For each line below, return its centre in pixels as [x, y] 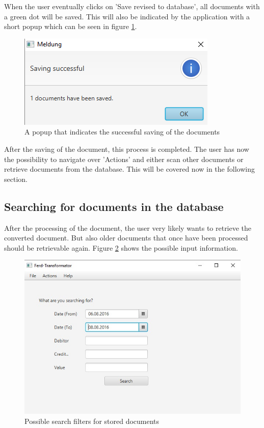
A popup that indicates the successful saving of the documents [122, 132]
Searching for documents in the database [114, 206]
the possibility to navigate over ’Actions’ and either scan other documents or [124, 159]
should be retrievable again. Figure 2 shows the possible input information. [121, 247]
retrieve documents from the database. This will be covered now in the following [129, 169]
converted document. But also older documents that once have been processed [126, 238]
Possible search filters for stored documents [92, 421]
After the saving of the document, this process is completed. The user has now [127, 149]
